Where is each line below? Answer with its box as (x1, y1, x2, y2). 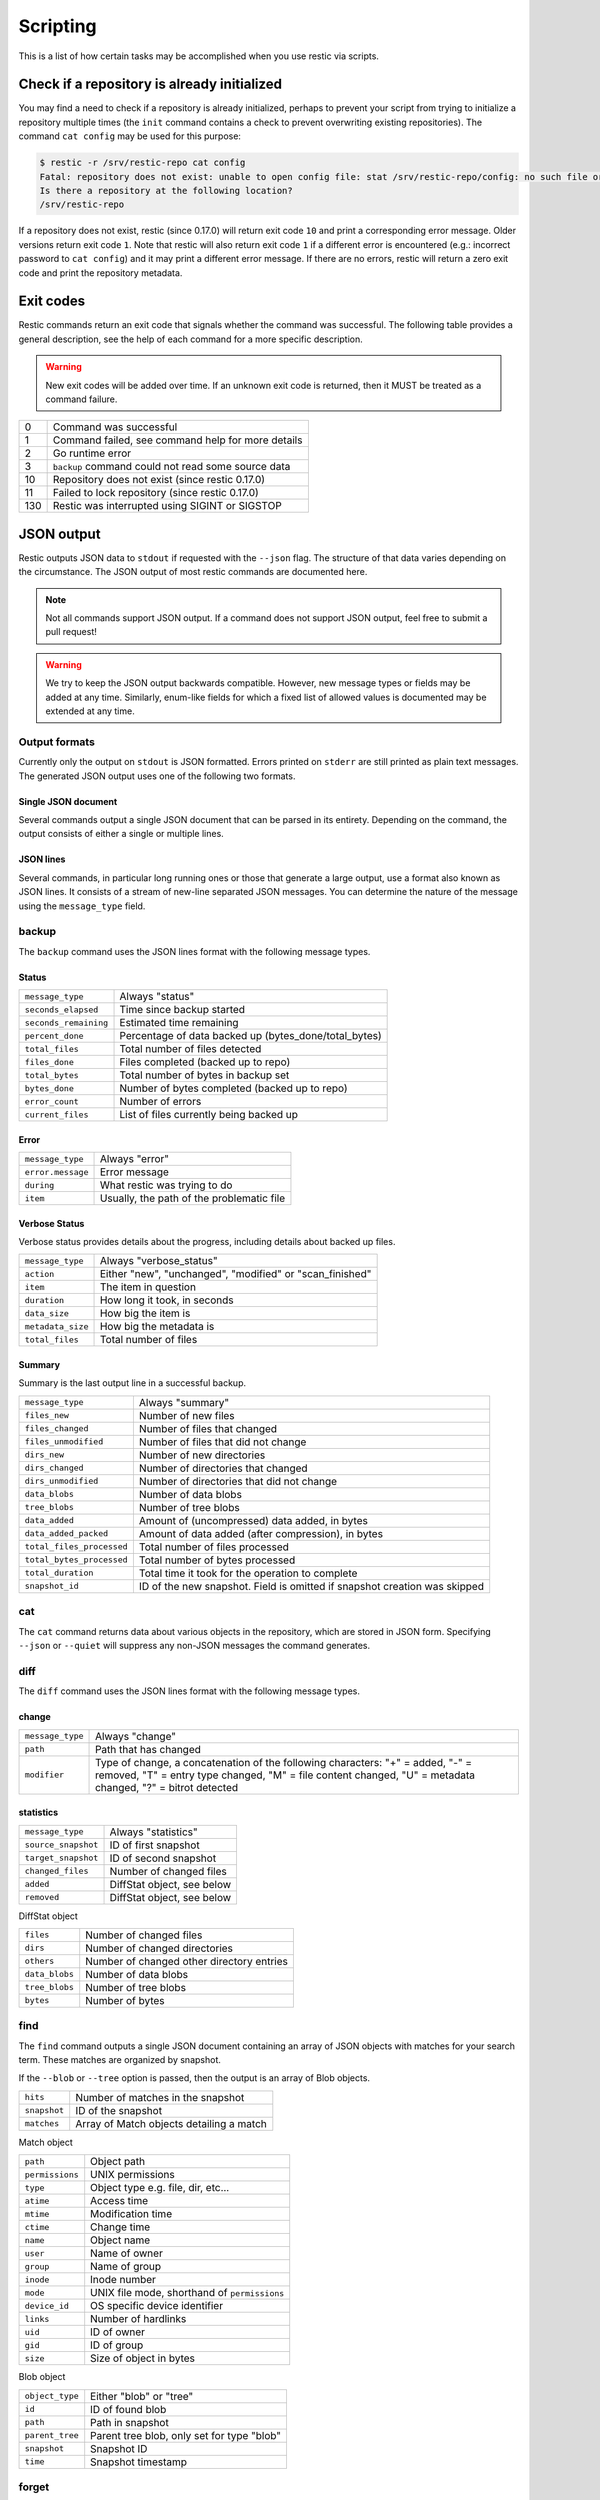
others (24, 1956, 55, 1967)
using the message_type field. (18, 900, 146, 912)
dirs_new (24, 1450, 65, 1460)
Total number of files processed (138, 1540, 290, 1554)
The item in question (99, 1280, 197, 1294)
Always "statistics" (109, 1825, 199, 1839)
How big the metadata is (99, 1320, 215, 1334)
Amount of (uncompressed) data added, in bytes (138, 1513, 369, 1527)
